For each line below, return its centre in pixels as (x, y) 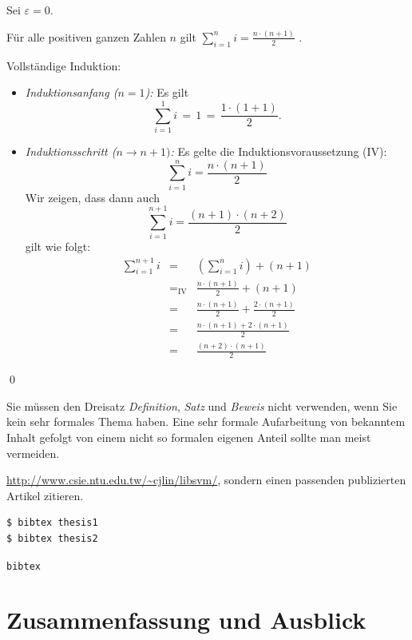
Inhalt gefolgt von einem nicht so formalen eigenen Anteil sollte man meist (189, 437)
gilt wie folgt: (58, 246)
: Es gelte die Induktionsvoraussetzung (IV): (279, 151)
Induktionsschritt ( (71, 151)
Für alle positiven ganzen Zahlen (86, 36)
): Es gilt (167, 92)
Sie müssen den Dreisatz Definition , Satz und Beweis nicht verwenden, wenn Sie (202, 405)
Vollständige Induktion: (64, 65)
